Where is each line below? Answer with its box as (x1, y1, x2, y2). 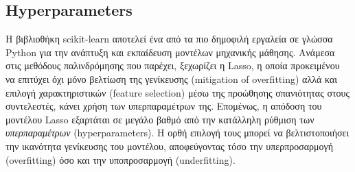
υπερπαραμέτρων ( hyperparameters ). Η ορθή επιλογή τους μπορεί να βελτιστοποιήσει (5, 125, 350, 140)
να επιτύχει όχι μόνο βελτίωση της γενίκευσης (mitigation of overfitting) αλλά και (5, 71, 338, 86)
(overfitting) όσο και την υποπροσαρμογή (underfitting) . (5, 152, 236, 167)
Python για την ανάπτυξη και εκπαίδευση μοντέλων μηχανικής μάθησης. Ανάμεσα (5, 45, 335, 59)
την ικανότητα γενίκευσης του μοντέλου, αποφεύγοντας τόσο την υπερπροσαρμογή (5, 138, 334, 153)
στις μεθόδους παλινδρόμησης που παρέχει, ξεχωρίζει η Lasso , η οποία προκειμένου (5, 58, 340, 73)
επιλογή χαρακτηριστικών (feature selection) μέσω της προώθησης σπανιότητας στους (5, 85, 350, 99)
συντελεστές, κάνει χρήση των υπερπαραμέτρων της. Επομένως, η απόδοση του (5, 99, 322, 113)
